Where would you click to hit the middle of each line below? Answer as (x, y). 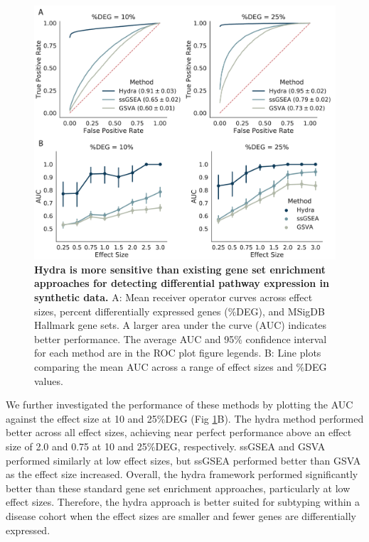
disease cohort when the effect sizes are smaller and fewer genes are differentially (181, 515)
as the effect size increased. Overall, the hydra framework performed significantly (182, 474)
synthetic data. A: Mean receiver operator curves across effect (173, 297)
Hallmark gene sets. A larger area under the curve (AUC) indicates (181, 325)
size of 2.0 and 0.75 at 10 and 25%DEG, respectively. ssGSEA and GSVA (166, 446)
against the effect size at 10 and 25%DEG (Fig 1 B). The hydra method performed (185, 418)
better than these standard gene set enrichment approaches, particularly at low (178, 488)
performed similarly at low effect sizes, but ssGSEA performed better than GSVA (183, 460)
